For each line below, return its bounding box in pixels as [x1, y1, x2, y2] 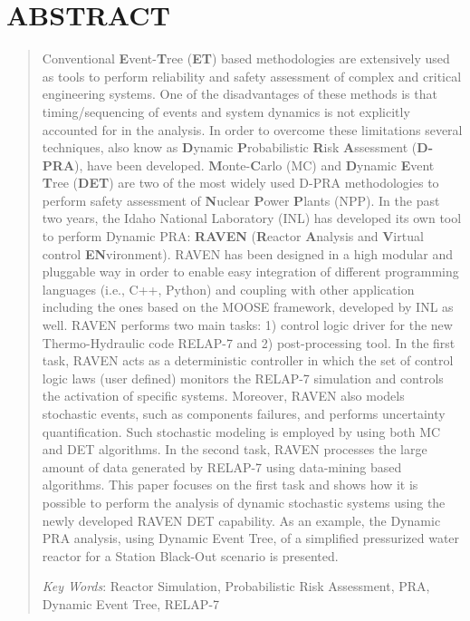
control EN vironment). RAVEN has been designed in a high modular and [42, 244, 454, 263]
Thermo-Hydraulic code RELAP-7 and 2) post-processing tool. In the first [42, 333, 456, 352]
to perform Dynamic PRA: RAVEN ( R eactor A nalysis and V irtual [42, 227, 424, 246]
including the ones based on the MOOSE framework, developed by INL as [42, 297, 454, 316]
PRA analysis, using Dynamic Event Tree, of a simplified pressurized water [42, 529, 460, 548]
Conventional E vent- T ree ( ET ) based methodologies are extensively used [42, 49, 450, 68]
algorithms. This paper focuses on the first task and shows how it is [42, 475, 418, 494]
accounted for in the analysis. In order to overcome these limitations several [42, 120, 463, 139]
